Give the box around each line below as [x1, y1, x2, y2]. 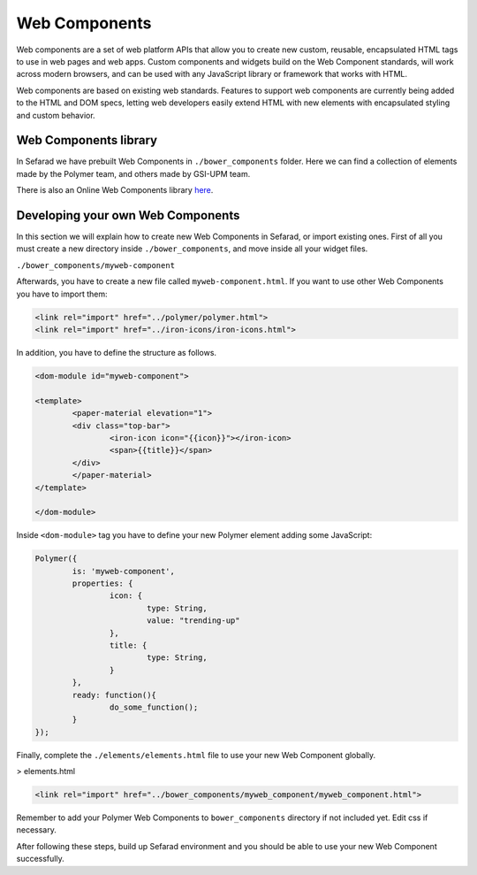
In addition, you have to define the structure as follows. [16, 348, 216, 358]
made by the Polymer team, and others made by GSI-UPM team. [16, 168, 251, 179]
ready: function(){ [72, 690, 156, 700]
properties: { [72, 579, 133, 588]
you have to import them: [16, 288, 108, 299]
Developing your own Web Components [16, 208, 240, 223]
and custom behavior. [16, 110, 96, 120]
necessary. [16, 825, 57, 835]
